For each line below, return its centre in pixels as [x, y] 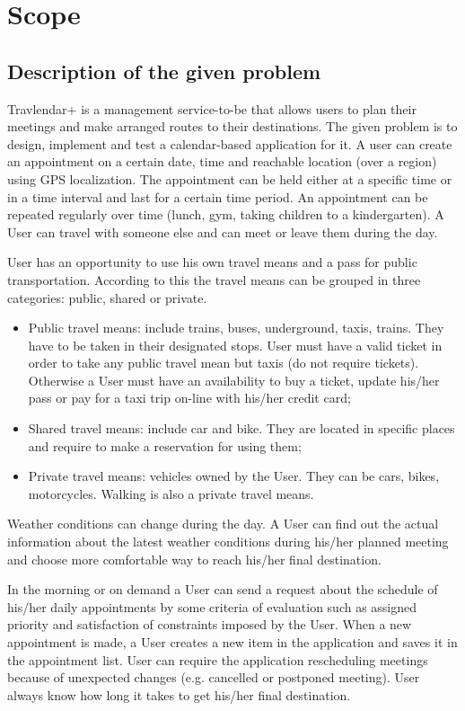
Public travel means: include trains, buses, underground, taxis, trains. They [236, 328]
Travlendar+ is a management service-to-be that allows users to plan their [212, 108]
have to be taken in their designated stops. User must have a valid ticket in [235, 345]
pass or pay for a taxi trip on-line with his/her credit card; [189, 398]
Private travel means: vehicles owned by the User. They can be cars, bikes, [234, 476]
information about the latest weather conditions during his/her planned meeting [228, 542]
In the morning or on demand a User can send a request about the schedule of [223, 589]
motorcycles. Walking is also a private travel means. [171, 493]
